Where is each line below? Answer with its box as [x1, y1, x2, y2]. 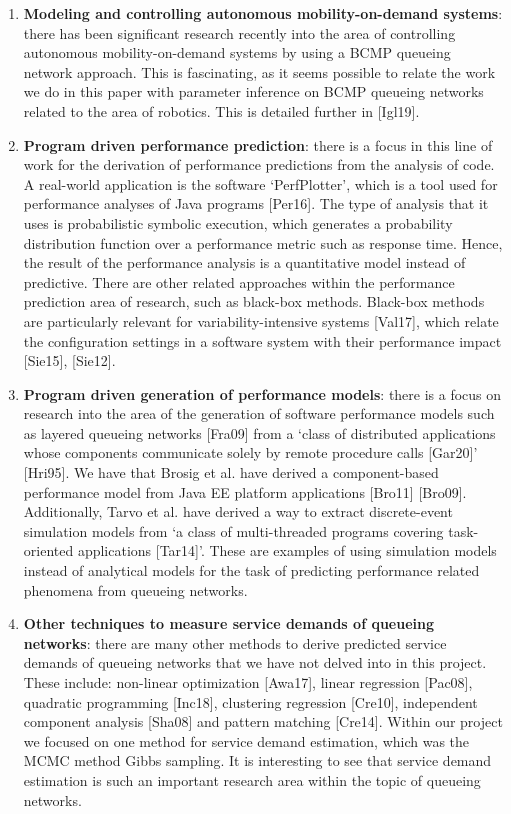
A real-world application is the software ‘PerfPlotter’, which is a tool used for [23, 173, 498, 194]
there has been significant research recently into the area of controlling [23, 22, 456, 43]
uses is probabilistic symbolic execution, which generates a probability [23, 212, 453, 233]
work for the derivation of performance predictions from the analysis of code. [23, 154, 495, 175]
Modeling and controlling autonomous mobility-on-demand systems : [23, 3, 503, 23]
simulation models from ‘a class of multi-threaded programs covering [23, 520, 444, 541]
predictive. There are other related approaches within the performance [23, 271, 455, 292]
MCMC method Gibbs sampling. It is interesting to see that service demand [23, 750, 492, 771]
